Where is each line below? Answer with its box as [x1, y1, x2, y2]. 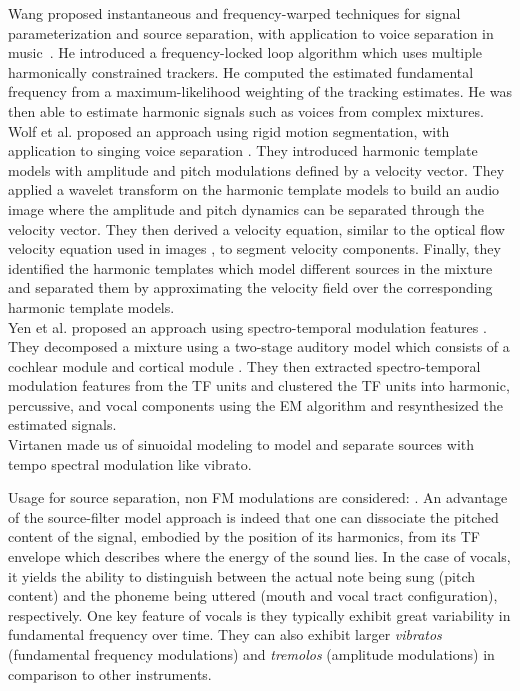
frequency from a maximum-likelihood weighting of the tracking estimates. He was [8, 81, 512, 102]
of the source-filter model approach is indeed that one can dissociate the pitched [8, 506, 499, 527]
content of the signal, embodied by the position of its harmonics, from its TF [8, 526, 480, 547]
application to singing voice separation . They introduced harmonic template [8, 140, 478, 161]
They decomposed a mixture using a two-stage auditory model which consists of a [8, 336, 510, 357]
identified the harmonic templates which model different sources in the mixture [8, 257, 493, 278]
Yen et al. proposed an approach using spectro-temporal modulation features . [8, 316, 487, 337]
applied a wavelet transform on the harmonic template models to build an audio [8, 179, 500, 200]
